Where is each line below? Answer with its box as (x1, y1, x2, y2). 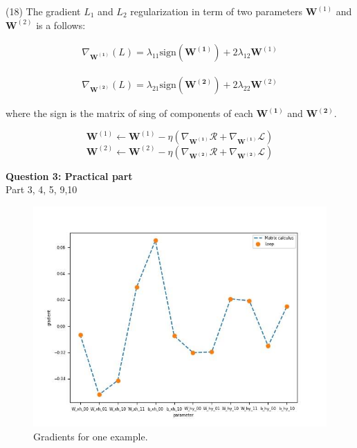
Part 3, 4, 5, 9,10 (6, 182, 77, 197)
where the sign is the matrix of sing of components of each (6, 106, 253, 120)
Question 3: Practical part (6, 168, 133, 183)
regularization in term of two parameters (130, 4, 303, 18)
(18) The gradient (6, 4, 81, 18)
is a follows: (36, 17, 86, 32)
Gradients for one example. (33, 429, 148, 443)
